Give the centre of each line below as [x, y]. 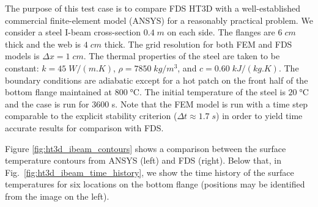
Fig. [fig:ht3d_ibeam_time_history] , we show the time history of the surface [150, 172]
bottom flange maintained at [59, 92]
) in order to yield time [259, 116]
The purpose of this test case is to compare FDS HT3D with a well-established [153, 8]
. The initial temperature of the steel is [212, 92]
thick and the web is [43, 44]
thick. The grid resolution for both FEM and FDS [198, 44]
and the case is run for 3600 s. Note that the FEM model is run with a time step [157, 103]
